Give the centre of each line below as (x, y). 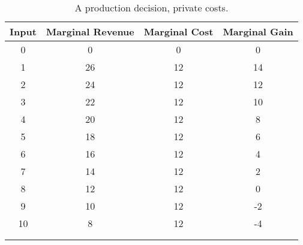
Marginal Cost (178, 31)
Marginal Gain (258, 31)
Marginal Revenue (90, 31)
